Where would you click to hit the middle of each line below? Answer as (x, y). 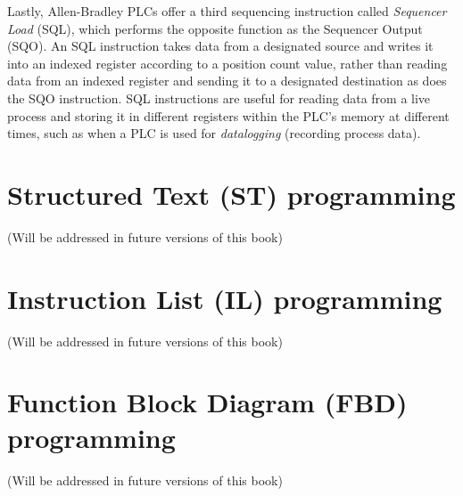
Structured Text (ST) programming (231, 194)
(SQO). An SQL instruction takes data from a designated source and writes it (220, 46)
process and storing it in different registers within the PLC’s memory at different (228, 115)
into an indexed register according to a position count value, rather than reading (227, 63)
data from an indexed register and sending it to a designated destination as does (227, 81)
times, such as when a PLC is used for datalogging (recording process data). (214, 133)
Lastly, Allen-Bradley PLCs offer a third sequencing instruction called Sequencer (227, 11)
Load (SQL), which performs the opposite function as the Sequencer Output (215, 28)
